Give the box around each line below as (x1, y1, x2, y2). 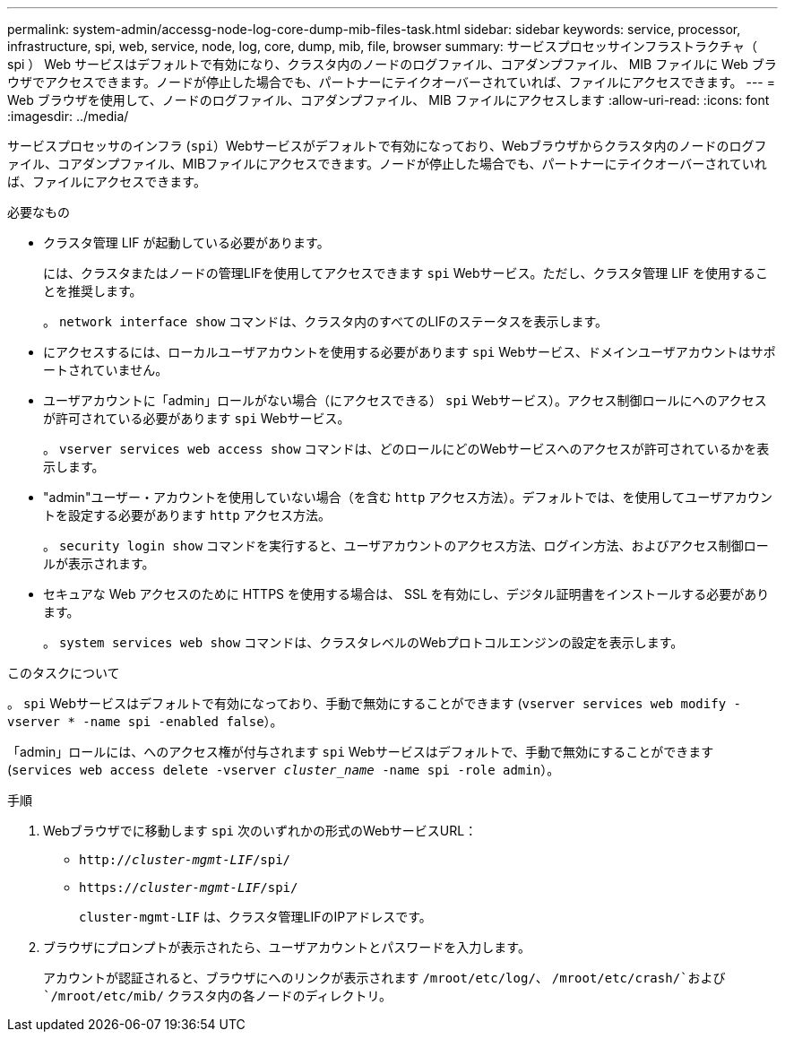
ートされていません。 (43, 362, 168, 377)
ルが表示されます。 (43, 556, 155, 571)
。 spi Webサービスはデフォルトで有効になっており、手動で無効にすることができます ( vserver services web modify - (7, 696, 741, 711)
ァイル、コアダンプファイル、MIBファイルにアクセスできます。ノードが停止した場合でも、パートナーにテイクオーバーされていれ (7, 156, 767, 171)
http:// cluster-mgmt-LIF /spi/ (79, 853, 291, 867)
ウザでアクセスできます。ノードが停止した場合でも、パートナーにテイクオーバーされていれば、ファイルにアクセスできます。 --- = (7, 74, 775, 90)
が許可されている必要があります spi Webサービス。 (43, 411, 350, 426)
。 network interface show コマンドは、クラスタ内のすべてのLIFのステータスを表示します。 (43, 314, 608, 329)
